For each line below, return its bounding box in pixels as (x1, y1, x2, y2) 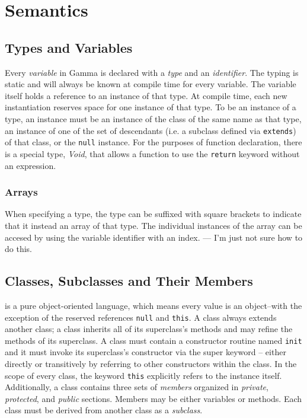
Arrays (5, 184, 38, 199)
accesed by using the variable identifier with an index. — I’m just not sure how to (5, 231, 303, 243)
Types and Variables (5, 38, 133, 56)
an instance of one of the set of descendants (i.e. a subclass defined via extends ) (5, 124, 296, 136)
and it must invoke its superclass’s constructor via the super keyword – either (5, 346, 286, 358)
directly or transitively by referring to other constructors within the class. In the (5, 358, 297, 369)
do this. (5, 242, 32, 255)
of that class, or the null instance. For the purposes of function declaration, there (5, 136, 302, 148)
